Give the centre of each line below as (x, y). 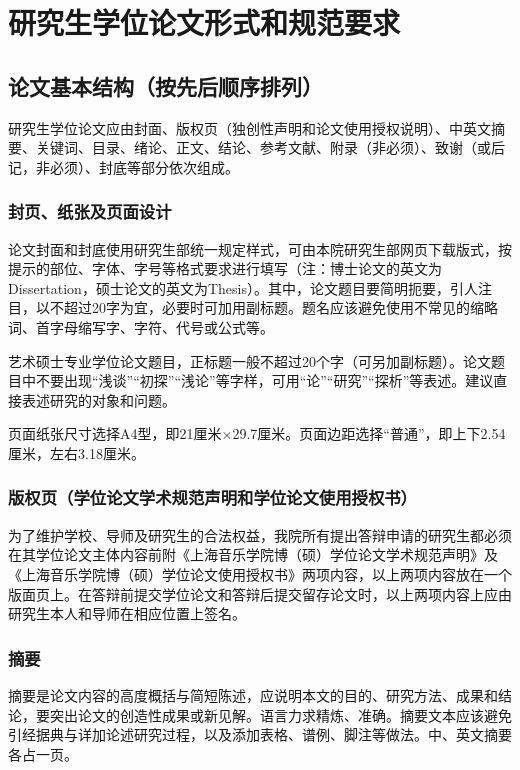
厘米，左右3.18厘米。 (76, 452)
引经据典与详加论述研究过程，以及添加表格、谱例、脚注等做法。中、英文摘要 (260, 734)
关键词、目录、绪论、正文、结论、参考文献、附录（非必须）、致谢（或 (263, 147)
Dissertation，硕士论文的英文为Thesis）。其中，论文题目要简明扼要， (229, 287)
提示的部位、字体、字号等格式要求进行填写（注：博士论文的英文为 (225, 268)
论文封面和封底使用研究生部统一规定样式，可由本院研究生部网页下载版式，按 (260, 248)
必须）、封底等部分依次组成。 (144, 166)
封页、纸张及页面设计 (90, 211)
